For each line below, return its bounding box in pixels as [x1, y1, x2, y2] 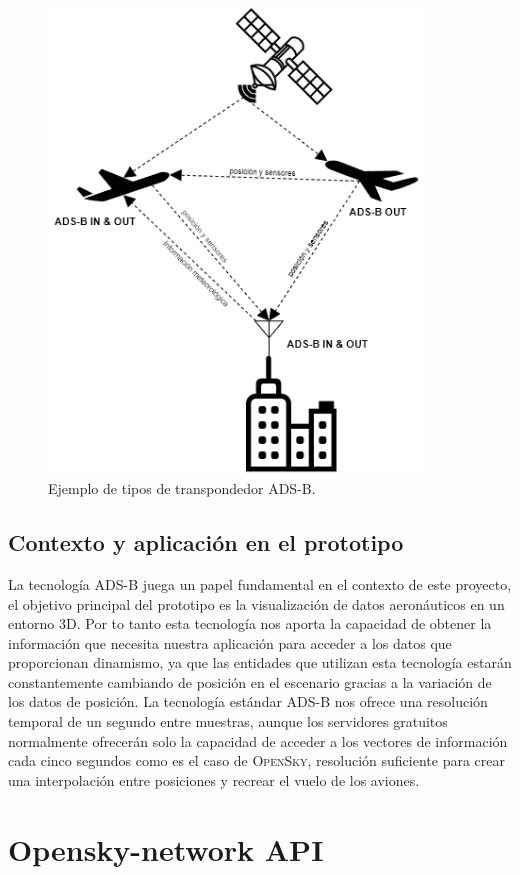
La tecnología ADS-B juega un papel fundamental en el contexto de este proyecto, [8, 573, 512, 594]
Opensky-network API [8, 828, 324, 869]
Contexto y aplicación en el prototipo [8, 527, 404, 558]
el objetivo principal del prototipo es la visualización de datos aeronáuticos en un [8, 593, 505, 614]
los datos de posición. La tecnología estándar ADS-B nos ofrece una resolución [8, 691, 488, 712]
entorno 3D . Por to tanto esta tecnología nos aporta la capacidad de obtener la [8, 613, 492, 634]
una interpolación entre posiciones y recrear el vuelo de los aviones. [8, 769, 420, 790]
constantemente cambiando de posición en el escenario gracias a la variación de [8, 671, 492, 692]
